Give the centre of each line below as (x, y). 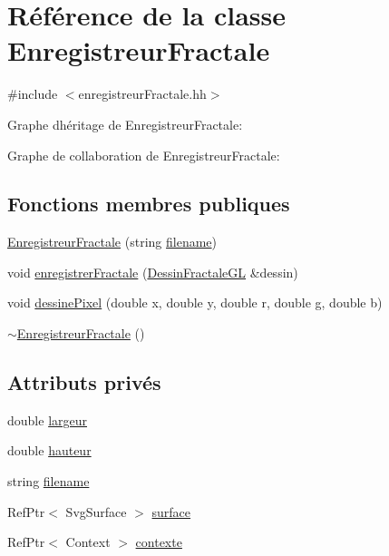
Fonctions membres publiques (149, 204)
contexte (159, 542)
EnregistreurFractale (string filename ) (112, 242)
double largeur (47, 419)
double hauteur (49, 450)
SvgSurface (96, 511)
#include (33, 94)
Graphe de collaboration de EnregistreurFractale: (144, 155)
